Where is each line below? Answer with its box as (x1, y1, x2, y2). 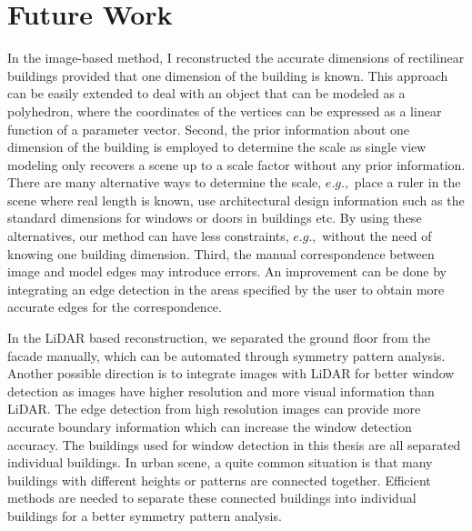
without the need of (322, 226, 432, 245)
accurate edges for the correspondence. (7, 297, 222, 316)
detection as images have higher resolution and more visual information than (7, 381, 435, 400)
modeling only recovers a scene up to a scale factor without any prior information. (7, 155, 466, 174)
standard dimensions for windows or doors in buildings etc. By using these (7, 208, 422, 227)
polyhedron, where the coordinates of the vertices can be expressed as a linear (7, 101, 442, 120)
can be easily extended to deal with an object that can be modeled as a (7, 84, 406, 103)
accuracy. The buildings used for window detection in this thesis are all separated (7, 435, 461, 454)
